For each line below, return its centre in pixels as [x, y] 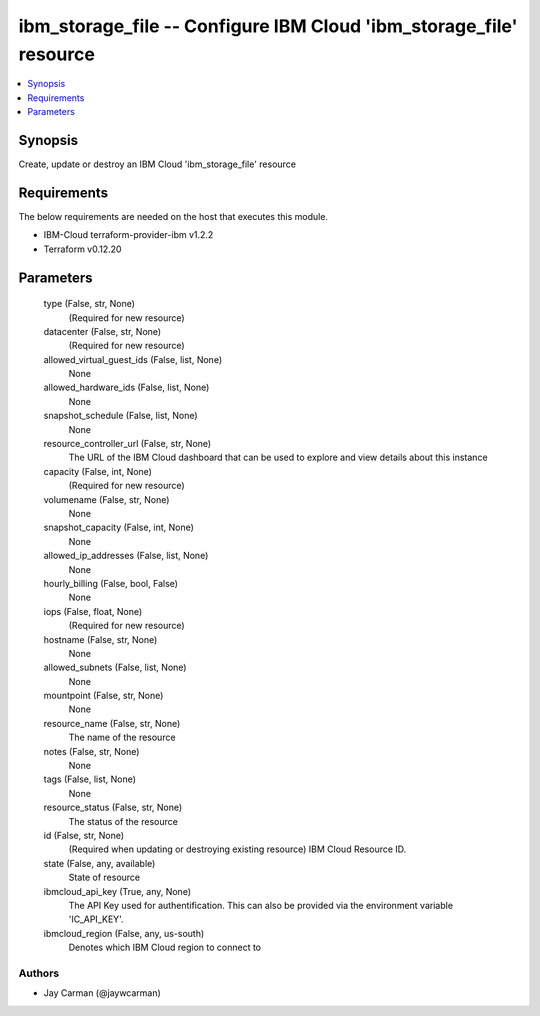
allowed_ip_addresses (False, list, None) [126, 556]
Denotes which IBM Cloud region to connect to [165, 947]
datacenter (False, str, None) [102, 331]
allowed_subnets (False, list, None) [115, 667]
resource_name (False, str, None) [112, 723]
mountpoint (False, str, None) [103, 696]
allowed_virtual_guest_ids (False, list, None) [133, 359]
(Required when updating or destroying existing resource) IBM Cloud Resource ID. [237, 849]
